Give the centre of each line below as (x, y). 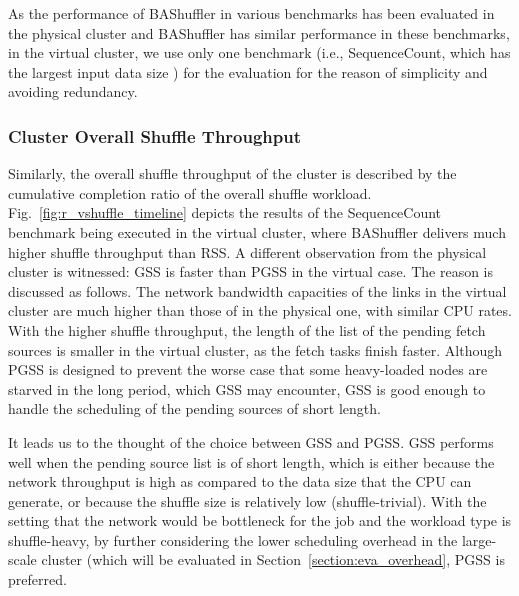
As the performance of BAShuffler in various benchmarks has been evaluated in (251, 13)
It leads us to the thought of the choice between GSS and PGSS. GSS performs (251, 441)
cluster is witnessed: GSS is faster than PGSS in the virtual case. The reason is (251, 271)
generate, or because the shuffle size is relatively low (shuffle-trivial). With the (247, 500)
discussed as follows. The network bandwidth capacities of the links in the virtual (257, 290)
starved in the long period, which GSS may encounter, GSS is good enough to (247, 388)
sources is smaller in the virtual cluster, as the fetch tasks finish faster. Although (255, 349)
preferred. (37, 579)
